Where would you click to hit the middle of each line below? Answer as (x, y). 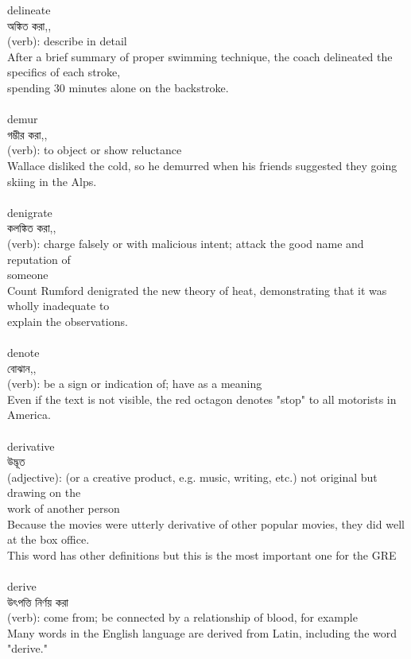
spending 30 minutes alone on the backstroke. (118, 87)
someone (28, 275)
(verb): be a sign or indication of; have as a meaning (135, 384)
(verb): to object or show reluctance (95, 150)
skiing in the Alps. (52, 181)
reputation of (39, 259)
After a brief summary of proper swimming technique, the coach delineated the (200, 56)
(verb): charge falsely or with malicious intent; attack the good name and (186, 243)
